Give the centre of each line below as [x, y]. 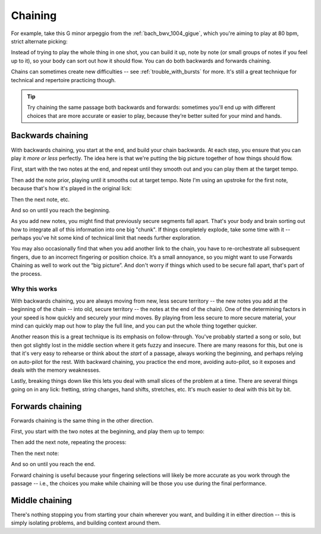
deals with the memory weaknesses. [56, 370]
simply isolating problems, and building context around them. [86, 523]
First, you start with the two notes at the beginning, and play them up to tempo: [108, 431]
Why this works [34, 289]
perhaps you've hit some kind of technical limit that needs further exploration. [106, 238]
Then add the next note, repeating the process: [69, 442]
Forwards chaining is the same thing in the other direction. [82, 420]
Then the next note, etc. [40, 199]
